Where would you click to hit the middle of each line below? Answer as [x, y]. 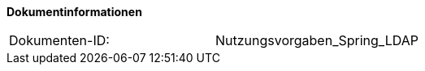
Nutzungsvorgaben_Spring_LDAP [317, 40]
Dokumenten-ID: [59, 40]
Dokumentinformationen [74, 12]
